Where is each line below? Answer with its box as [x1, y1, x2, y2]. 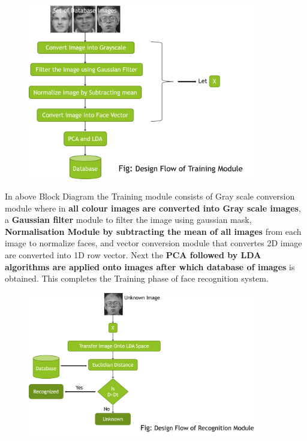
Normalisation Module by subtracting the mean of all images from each [5, 225, 302, 237]
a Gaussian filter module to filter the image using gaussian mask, [5, 213, 252, 226]
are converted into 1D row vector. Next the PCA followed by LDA [5, 248, 261, 261]
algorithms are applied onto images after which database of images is [5, 260, 295, 273]
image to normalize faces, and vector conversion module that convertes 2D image [5, 237, 302, 249]
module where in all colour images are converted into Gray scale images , [5, 201, 301, 214]
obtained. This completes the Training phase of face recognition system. [5, 272, 269, 285]
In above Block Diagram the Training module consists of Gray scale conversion [5, 190, 295, 202]
